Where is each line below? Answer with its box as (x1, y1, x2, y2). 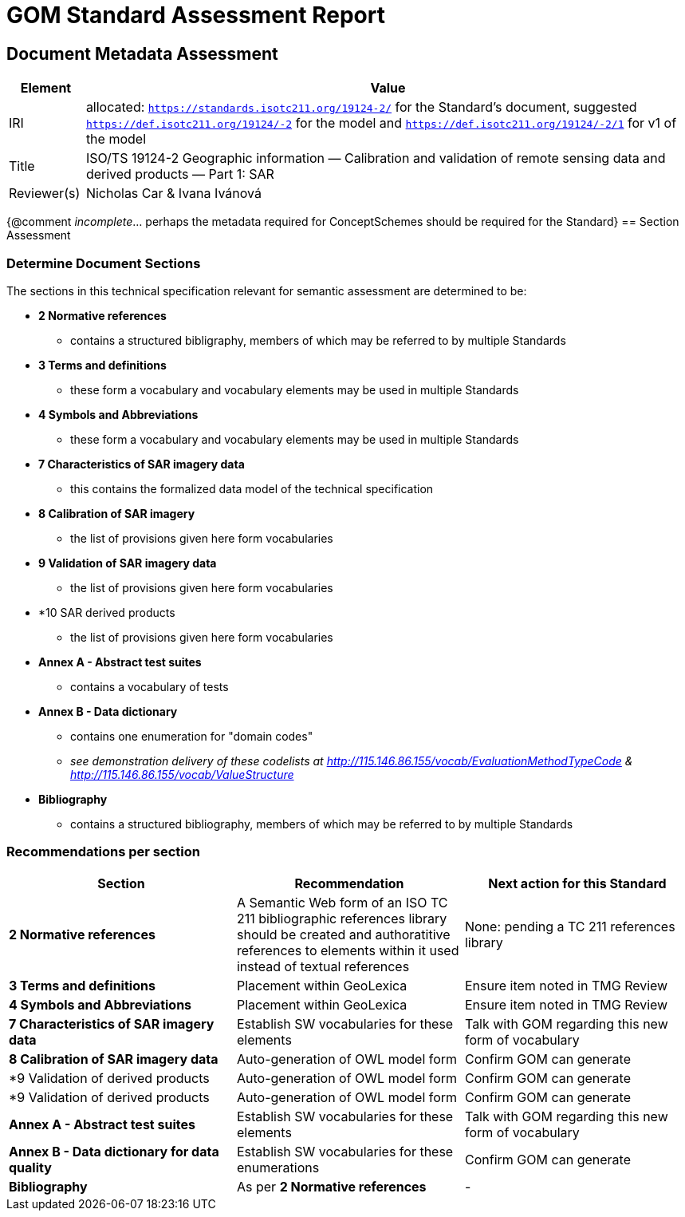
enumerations (236, 1159, 320, 1176)
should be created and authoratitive (236, 926, 451, 942)
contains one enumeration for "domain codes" (70, 729, 313, 743)
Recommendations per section (6, 844, 200, 860)
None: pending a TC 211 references (464, 918, 675, 934)
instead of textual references (236, 958, 410, 974)
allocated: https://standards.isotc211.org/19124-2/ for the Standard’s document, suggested (85, 99, 637, 116)
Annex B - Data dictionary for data (9, 1143, 219, 1160)
